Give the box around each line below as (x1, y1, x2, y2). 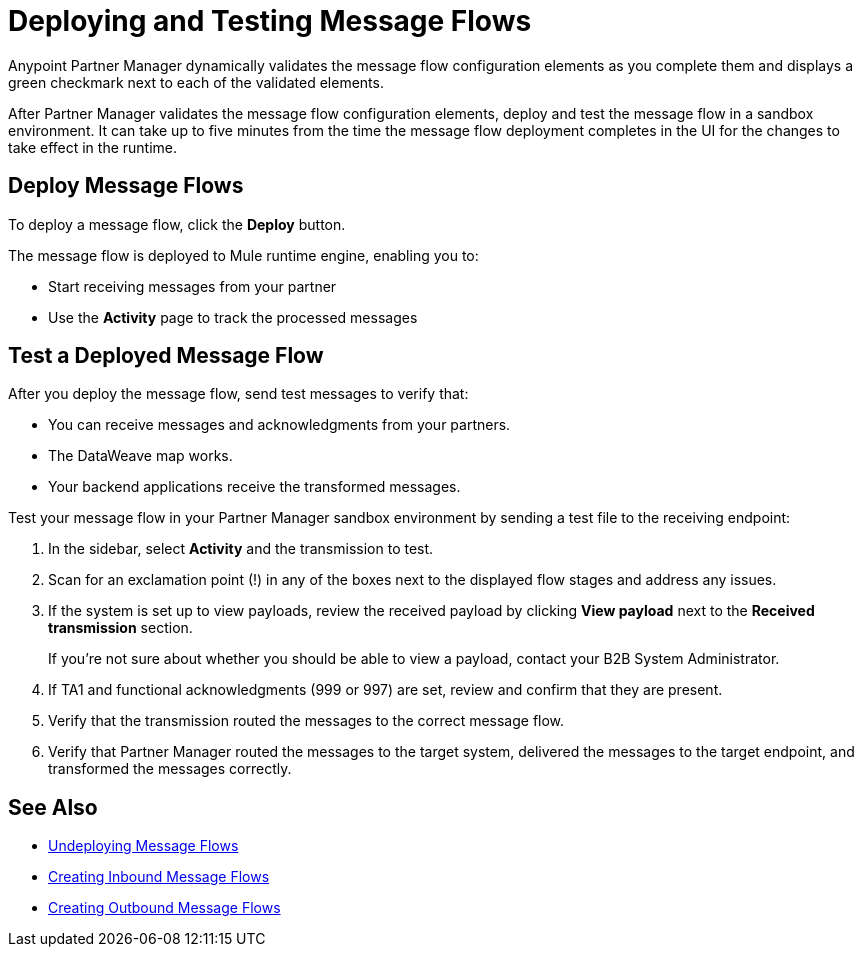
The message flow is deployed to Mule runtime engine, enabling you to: (8, 246, 479, 264)
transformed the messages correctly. (48, 760, 292, 778)
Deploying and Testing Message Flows (8, 4, 532, 38)
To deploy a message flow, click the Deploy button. (8, 215, 346, 233)
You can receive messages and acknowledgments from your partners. (48, 416, 511, 434)
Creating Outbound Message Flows (48, 899, 281, 917)
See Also (8, 794, 98, 820)
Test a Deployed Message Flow (8, 343, 324, 369)
